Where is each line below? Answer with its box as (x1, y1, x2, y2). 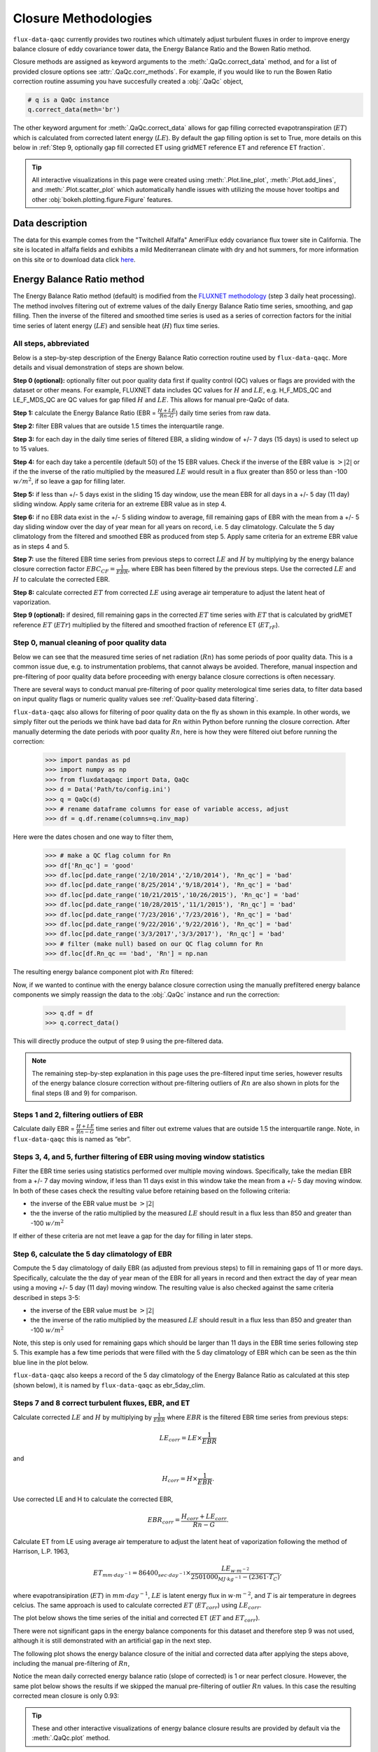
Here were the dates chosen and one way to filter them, (13, 833, 174, 841)
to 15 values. (13, 445, 49, 453)
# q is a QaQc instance (27, 96, 110, 104)
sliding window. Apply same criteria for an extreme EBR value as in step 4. (13, 500, 227, 508)
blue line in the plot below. (13, 1358, 89, 1367)
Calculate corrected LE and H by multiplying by (13, 1413, 152, 1421)
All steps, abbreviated (13, 338, 90, 348)
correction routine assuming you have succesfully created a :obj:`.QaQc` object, (13, 77, 244, 85)
